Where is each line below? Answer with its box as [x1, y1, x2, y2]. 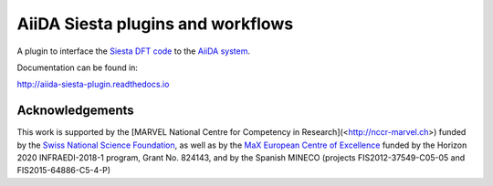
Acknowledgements [16, 103, 134, 119]
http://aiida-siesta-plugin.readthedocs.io [16, 78, 170, 90]
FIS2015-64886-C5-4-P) [16, 165, 111, 176]
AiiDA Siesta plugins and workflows [16, 14, 294, 34]
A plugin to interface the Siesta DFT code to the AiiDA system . [16, 46, 251, 57]
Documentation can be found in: [16, 62, 139, 73]
